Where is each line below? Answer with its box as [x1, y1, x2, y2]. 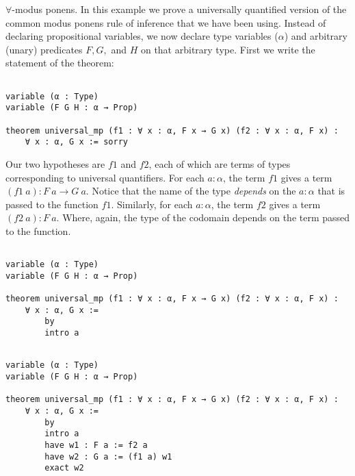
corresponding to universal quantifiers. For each [5, 170, 205, 184]
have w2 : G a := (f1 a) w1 [44, 451, 172, 462]
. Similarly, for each [111, 197, 193, 211]
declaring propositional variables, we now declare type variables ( [5, 29, 278, 43]
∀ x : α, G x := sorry [25, 137, 128, 147]
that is [317, 184, 345, 198]
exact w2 [44, 463, 84, 473]
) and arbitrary [284, 29, 347, 43]
